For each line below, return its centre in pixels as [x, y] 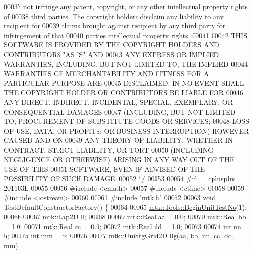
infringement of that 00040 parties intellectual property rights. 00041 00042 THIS [126, 35]
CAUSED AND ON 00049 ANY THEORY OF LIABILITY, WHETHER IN [118, 140]
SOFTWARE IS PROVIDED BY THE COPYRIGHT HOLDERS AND [112, 45]
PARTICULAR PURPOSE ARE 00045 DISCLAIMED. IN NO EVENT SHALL [124, 83]
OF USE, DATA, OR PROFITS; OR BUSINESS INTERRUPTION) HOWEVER [126, 130]
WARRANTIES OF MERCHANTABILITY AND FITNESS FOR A [107, 73]
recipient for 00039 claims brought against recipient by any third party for [115, 26]
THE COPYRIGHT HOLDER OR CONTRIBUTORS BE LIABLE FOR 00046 [124, 92]
